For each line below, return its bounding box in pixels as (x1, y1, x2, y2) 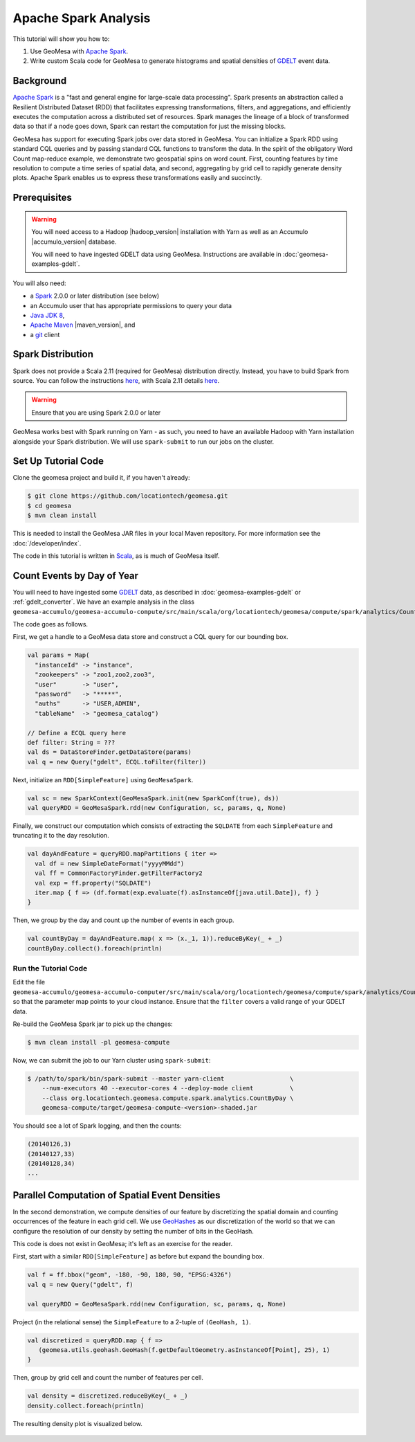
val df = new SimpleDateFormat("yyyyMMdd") (35, 859, 185, 867)
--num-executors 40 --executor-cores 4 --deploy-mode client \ (41, 1084, 294, 1092)
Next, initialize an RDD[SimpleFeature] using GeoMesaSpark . (12, 775, 194, 784)
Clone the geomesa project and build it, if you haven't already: (12, 474, 190, 482)
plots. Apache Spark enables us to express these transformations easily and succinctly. (12, 174, 262, 182)
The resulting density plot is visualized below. (12, 1419, 143, 1427)
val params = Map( (27, 651, 90, 659)
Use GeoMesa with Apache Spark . (30, 47, 128, 55)
